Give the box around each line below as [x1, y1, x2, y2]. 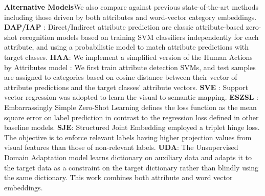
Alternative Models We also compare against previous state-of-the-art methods [4, 2, 259, 12]
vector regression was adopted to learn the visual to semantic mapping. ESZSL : [4, 92, 258, 102]
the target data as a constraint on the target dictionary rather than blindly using [4, 162, 259, 172]
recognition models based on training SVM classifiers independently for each [19, 31, 259, 42]
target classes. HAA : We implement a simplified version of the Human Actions [4, 51, 253, 62]
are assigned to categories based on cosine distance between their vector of [4, 72, 237, 82]
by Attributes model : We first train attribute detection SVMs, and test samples [4, 61, 256, 72]
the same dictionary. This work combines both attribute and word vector [4, 172, 233, 183]
